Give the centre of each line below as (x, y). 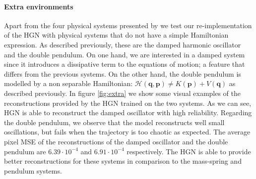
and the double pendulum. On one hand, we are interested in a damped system (125, 54)
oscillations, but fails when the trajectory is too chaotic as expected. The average (127, 132)
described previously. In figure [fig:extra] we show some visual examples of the (123, 93)
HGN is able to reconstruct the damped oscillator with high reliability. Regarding (128, 112)
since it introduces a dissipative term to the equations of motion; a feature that (125, 64)
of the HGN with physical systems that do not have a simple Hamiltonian (116, 35)
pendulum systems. (33, 170)
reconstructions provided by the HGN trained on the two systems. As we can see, (128, 103)
